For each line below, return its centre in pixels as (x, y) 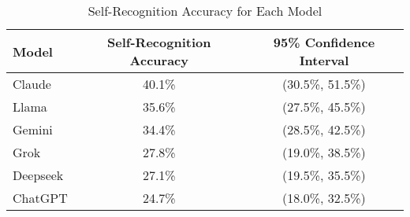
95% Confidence (324, 42)
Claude (32, 84)
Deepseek (38, 175)
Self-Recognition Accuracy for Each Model (205, 11)
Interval (324, 60)
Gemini (33, 129)
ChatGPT (40, 198)
